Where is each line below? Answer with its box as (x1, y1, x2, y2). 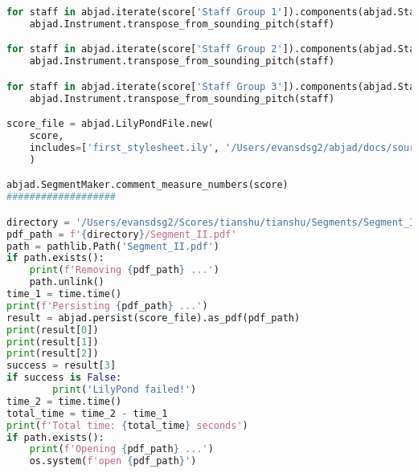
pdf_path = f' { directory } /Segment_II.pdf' (6, 228, 237, 240)
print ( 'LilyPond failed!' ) (52, 384, 197, 396)
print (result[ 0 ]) (6, 324, 99, 336)
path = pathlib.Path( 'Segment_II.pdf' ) (6, 240, 219, 252)
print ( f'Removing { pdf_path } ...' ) (29, 264, 219, 276)
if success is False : (6, 372, 122, 384)
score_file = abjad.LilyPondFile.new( (6, 118, 214, 130)
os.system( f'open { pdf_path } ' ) (29, 455, 197, 467)
